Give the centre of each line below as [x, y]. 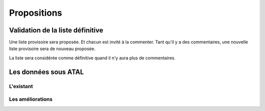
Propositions [36, 13]
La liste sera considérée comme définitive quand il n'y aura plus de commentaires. [92, 58]
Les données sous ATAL [47, 72]
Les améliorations [31, 99]
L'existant [21, 86]
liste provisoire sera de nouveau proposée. [52, 49]
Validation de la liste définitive [56, 30]
